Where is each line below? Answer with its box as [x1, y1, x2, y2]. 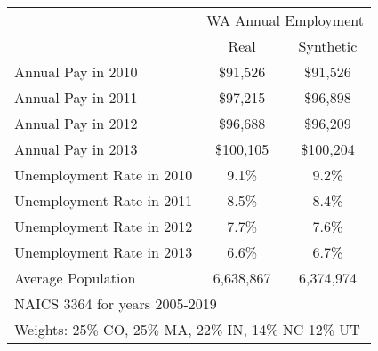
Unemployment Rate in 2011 [14, 190, 193, 211]
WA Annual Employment [206, 10, 364, 30]
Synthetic [298, 36, 358, 56]
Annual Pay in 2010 [14, 61, 138, 82]
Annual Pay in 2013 [14, 139, 138, 159]
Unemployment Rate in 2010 [14, 164, 193, 185]
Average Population [14, 267, 136, 288]
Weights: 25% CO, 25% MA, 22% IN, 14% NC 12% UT [14, 319, 360, 339]
